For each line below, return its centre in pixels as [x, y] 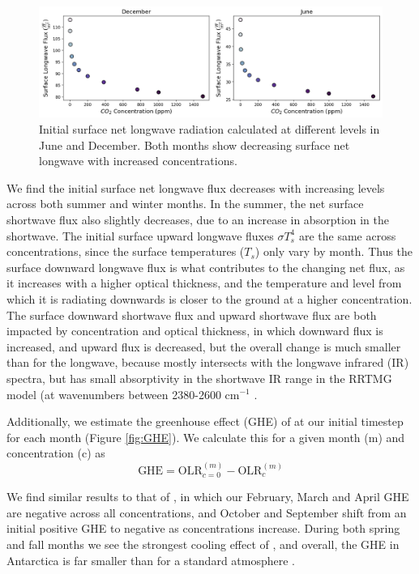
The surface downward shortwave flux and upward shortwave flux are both [192, 315]
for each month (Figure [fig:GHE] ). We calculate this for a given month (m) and [206, 437]
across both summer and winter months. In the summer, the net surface [185, 204]
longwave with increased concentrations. [138, 161]
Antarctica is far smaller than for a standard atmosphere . [151, 560]
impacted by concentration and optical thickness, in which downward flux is [195, 331]
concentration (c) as [56, 453]
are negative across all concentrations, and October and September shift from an [207, 512]
